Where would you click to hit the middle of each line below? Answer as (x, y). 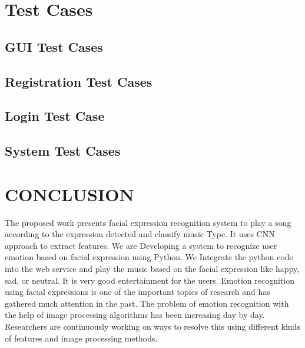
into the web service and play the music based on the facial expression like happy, (152, 268)
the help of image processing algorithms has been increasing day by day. (135, 315)
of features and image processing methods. (81, 338)
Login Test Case (55, 116)
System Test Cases (63, 151)
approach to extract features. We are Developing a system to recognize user (141, 245)
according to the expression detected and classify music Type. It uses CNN (140, 234)
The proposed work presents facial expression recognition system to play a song (148, 222)
